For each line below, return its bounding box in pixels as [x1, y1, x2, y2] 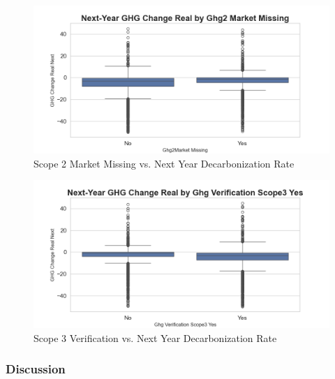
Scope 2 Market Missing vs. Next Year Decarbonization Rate [33, 156, 295, 170]
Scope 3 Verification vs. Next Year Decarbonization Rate [33, 330, 277, 345]
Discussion [6, 360, 66, 378]
